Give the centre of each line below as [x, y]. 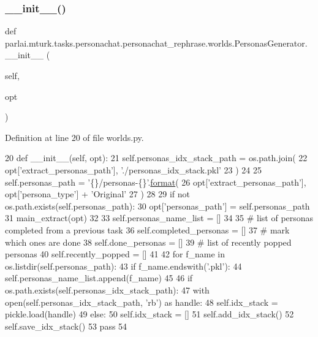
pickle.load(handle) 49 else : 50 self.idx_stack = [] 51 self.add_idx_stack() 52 [150, 314]
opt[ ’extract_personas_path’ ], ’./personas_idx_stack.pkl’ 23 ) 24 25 [134, 169]
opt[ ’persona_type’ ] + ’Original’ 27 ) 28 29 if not [98, 194]
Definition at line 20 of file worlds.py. [74, 137]
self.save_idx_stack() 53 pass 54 [66, 326]
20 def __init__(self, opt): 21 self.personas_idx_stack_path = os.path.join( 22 [156, 158]
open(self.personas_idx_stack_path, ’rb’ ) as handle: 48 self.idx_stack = [142, 302]
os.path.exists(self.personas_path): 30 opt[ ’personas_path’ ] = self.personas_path [157, 206]
